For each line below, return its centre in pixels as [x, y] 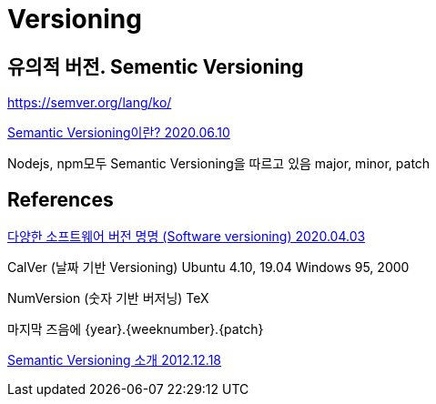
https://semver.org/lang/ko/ [90, 103]
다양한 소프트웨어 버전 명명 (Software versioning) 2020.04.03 [187, 237]
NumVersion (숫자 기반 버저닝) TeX [108, 298]
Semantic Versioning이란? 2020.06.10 [119, 133]
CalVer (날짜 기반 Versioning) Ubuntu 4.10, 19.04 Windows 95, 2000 [208, 268]
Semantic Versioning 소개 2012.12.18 [114, 360]
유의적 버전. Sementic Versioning [156, 66]
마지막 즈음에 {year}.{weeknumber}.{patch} [136, 329]
